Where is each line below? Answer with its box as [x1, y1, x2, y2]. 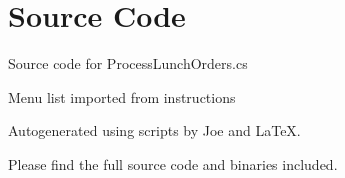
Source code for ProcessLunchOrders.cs [8, 53, 248, 74]
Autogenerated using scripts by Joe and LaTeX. [8, 120, 301, 141]
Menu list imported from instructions [8, 86, 236, 107]
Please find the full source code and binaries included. [8, 153, 338, 174]
